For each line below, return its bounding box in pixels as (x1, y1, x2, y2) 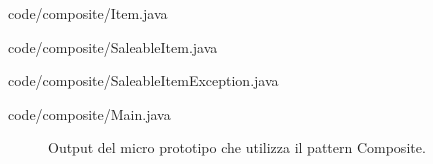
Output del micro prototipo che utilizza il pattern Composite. (48, 137, 426, 158)
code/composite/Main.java (8, 103, 171, 124)
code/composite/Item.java (8, 3, 168, 23)
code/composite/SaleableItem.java (8, 36, 218, 57)
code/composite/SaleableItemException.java (8, 70, 279, 91)
